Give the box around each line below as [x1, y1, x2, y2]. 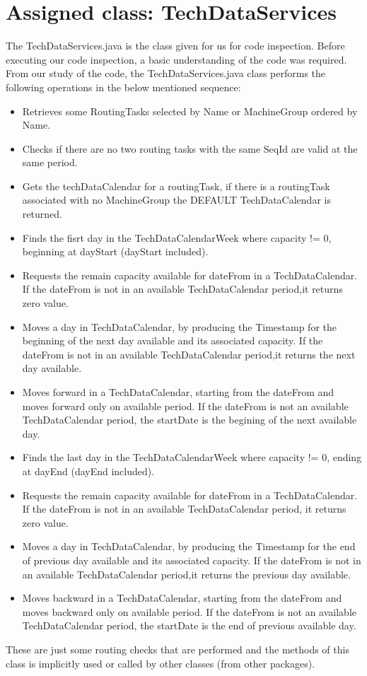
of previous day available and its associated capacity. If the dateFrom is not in [22, 552, 361, 567]
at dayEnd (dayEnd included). [22, 463, 155, 478]
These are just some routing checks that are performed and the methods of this [6, 641, 349, 656]
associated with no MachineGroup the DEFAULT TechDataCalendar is [22, 192, 331, 207]
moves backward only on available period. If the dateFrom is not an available [22, 604, 356, 619]
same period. [22, 155, 78, 170]
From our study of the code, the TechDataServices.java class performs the [6, 66, 326, 81]
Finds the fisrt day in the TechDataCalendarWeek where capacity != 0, [22, 230, 332, 245]
